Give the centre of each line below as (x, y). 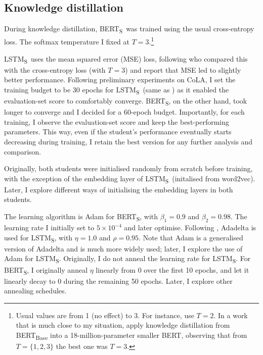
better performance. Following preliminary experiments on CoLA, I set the (120, 80)
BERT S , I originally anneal (46, 270)
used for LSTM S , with (38, 238)
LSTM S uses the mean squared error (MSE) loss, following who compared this (126, 59)
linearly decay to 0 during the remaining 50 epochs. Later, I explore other (118, 281)
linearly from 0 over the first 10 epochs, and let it (172, 269)
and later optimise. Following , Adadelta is (190, 227)
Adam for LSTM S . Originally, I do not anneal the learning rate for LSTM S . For (127, 259)
